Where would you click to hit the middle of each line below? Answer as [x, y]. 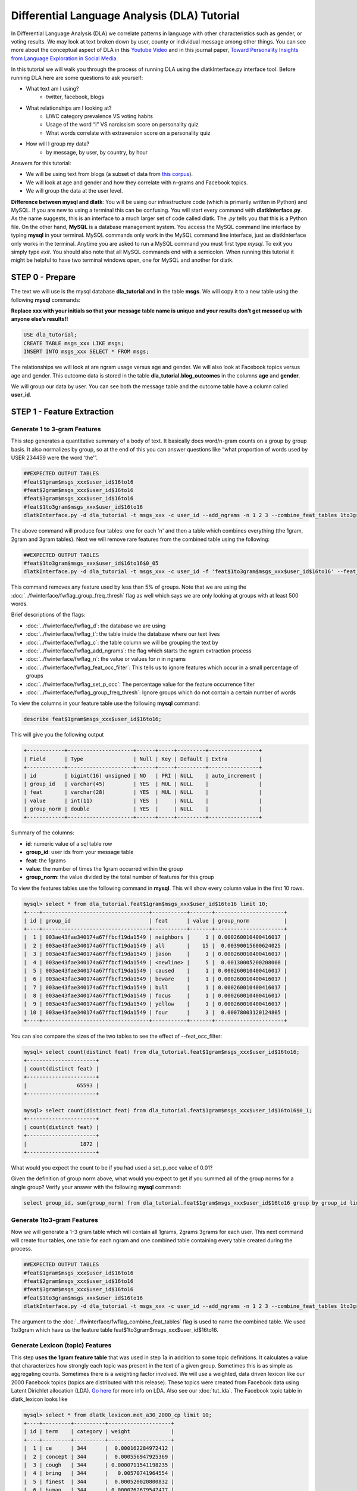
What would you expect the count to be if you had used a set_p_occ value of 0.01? [112, 1167]
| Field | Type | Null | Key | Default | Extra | [143, 759]
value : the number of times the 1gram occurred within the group [104, 869]
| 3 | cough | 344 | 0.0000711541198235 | [99, 1465]
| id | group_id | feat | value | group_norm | [155, 921]
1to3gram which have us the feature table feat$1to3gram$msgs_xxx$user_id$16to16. [115, 1330]
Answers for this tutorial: [41, 163]
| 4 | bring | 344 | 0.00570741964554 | [99, 1473]
